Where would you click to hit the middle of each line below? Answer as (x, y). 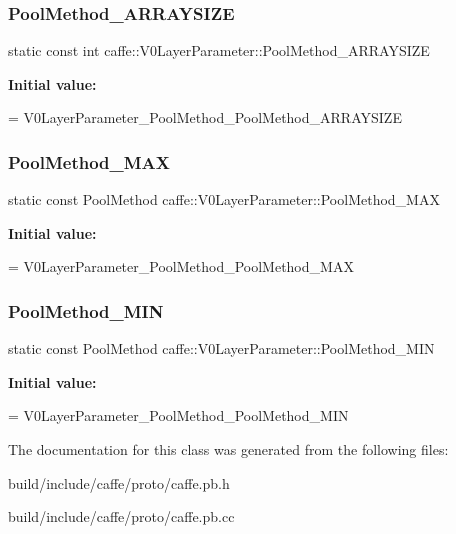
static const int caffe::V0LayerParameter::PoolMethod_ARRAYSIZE (219, 50)
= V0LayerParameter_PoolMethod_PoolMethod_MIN (178, 415)
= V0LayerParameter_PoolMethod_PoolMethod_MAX (181, 266)
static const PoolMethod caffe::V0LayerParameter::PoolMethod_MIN (221, 348)
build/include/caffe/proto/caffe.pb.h (119, 482)
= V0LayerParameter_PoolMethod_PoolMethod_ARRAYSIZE (205, 117)
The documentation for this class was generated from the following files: (228, 449)
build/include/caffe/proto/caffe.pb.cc (121, 516)
